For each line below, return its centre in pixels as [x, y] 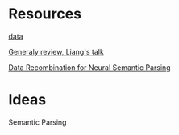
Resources [45, 14]
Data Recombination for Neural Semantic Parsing [89, 67]
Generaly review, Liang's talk [56, 51]
